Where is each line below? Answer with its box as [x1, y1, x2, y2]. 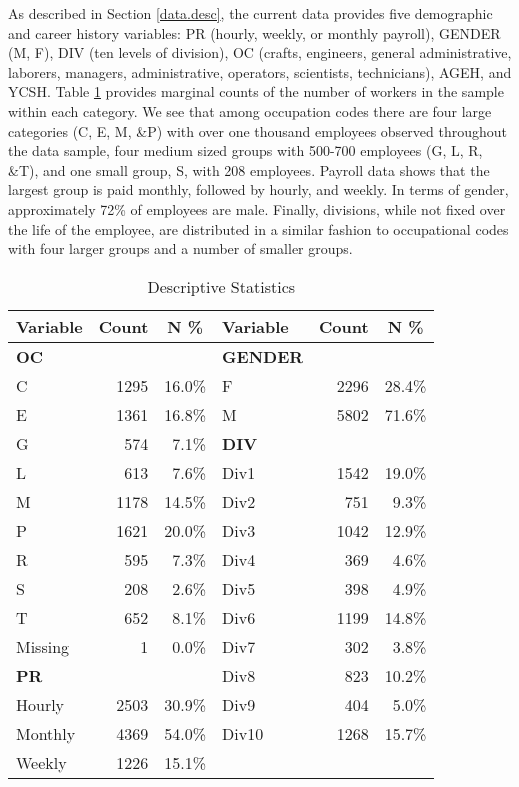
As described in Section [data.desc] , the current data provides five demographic [8, 3, 493, 23]
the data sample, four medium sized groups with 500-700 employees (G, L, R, [8, 140, 483, 161]
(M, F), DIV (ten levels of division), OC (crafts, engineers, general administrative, [8, 42, 512, 63]
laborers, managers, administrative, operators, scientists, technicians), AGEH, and [8, 61, 512, 82]
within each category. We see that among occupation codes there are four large [8, 100, 492, 121]
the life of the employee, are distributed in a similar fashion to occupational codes [8, 218, 509, 239]
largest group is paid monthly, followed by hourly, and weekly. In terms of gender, [8, 179, 509, 200]
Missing [16, 634, 70, 658]
